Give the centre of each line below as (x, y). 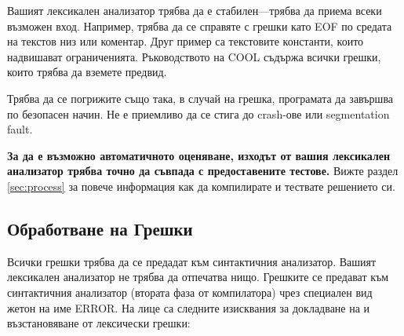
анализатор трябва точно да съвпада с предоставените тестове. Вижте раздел (203, 171)
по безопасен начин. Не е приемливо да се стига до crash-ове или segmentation (198, 113)
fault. (20, 129)
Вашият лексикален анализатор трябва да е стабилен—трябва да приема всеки (195, 10)
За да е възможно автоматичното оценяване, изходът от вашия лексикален (199, 155)
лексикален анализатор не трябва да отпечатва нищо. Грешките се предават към (198, 277)
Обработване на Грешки (100, 228)
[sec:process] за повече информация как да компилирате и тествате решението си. (201, 186)
